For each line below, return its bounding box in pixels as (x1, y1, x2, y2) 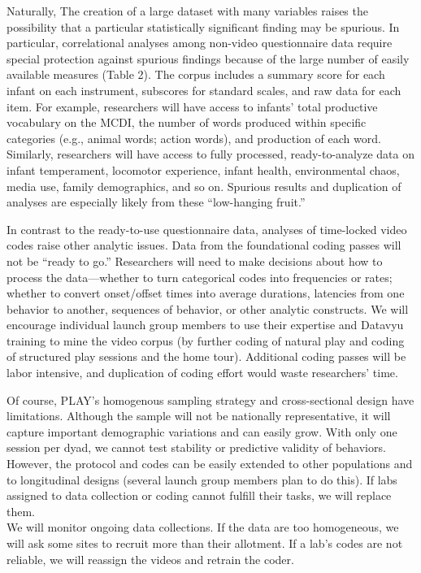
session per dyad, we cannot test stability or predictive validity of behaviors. (7, 439, 386, 456)
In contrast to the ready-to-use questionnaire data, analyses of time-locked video (7, 220, 407, 237)
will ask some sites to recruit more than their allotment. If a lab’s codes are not (7, 535, 403, 551)
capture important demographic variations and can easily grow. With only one (7, 423, 397, 440)
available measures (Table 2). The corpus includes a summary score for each (7, 66, 385, 83)
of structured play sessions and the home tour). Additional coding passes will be (7, 348, 406, 365)
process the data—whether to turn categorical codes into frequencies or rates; (7, 268, 393, 285)
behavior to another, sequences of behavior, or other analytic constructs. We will (7, 300, 409, 317)
